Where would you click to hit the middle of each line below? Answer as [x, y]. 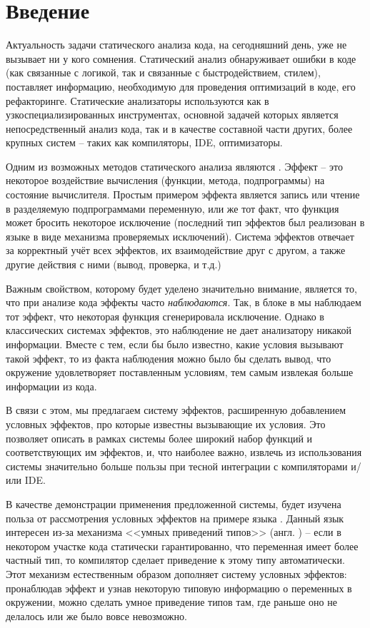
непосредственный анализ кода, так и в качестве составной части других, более [179, 128]
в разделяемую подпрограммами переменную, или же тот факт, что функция [172, 208]
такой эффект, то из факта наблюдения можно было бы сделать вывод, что [169, 358]
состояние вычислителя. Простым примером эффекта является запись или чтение [183, 194]
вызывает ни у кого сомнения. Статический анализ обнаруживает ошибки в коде [181, 58]
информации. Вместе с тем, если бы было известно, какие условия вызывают [175, 344]
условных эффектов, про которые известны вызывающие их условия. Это [166, 424]
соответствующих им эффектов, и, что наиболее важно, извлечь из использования [184, 452]
